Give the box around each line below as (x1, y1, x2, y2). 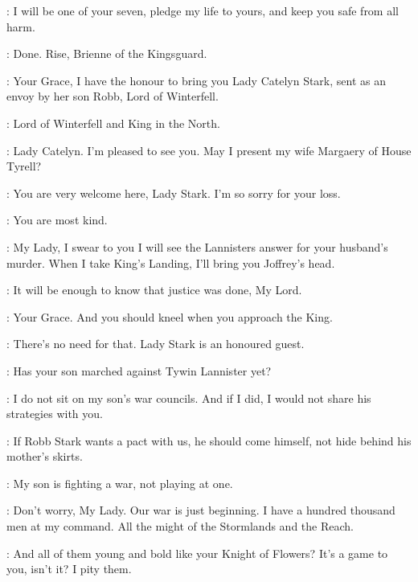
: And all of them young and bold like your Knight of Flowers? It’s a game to (6, 544, 388, 561)
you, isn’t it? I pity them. (6, 560, 132, 577)
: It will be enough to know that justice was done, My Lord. (6, 281, 302, 298)
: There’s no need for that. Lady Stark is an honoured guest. (6, 335, 305, 352)
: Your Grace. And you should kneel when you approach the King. (6, 308, 333, 325)
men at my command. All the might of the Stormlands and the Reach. (6, 518, 354, 535)
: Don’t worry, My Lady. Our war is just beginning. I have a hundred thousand (6, 502, 395, 518)
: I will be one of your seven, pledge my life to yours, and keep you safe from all (6, 2, 399, 18)
